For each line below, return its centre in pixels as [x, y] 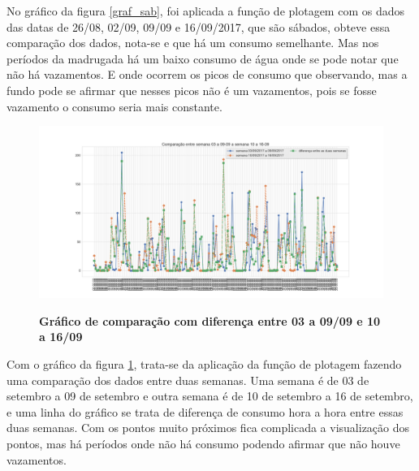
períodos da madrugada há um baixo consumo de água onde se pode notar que [203, 58]
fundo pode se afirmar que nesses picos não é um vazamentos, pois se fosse [192, 90]
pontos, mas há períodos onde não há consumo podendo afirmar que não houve [203, 443]
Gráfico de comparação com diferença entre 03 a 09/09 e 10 [210, 320]
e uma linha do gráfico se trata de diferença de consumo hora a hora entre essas [205, 411]
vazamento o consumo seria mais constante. [114, 106]
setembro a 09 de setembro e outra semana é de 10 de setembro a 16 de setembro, [210, 396]
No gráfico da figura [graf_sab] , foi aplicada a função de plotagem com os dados [205, 11]
